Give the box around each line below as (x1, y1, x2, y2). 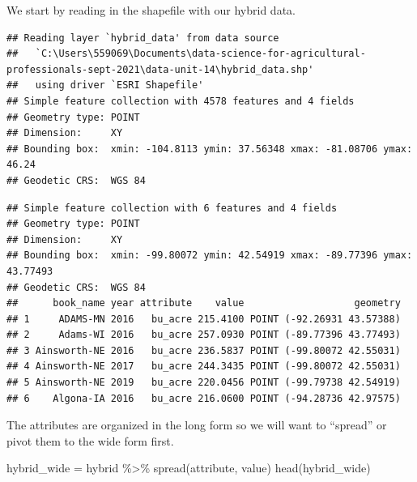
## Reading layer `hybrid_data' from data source (6, 32, 279, 44)
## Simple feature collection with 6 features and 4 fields (6, 202, 338, 214)
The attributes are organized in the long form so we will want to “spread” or (6, 416, 387, 433)
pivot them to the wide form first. (6, 432, 174, 449)
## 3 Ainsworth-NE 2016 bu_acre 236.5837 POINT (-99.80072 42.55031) (6, 344, 401, 356)
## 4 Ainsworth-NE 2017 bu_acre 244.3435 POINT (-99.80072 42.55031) (6, 360, 401, 373)
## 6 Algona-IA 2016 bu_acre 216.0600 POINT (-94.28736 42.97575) (6, 392, 401, 404)
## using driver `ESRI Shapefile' (6, 79, 204, 92)
